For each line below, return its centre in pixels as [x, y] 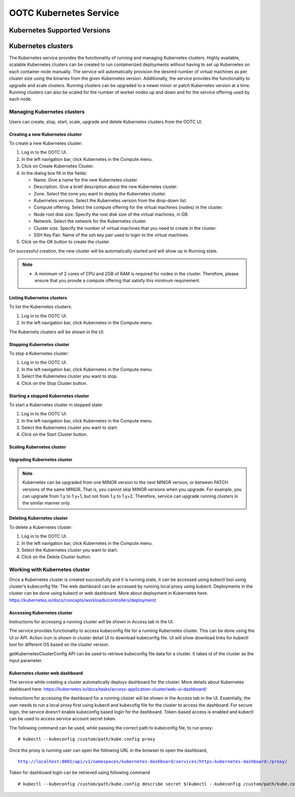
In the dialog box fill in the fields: [54, 173]
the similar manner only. [47, 503]
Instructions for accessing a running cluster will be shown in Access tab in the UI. [91, 622]
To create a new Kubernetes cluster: [46, 143]
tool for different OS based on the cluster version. [59, 644]
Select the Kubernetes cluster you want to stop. [70, 376]
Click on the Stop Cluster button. [55, 383]
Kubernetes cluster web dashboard [46, 673]
